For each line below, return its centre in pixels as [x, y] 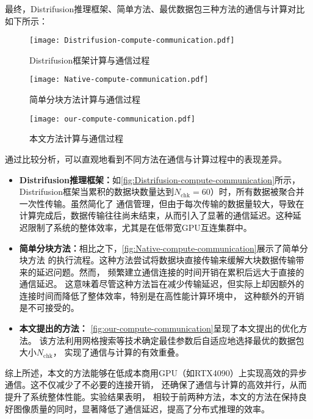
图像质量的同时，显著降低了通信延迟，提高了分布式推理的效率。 [141, 408]
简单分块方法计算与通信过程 [85, 99]
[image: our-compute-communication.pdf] [113, 119]
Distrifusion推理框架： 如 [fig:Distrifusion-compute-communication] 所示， [160, 179]
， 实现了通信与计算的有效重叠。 [118, 352]
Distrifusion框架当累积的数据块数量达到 [96, 191]
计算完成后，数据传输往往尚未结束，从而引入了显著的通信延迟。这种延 [160, 215]
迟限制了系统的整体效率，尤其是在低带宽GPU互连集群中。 [135, 227]
